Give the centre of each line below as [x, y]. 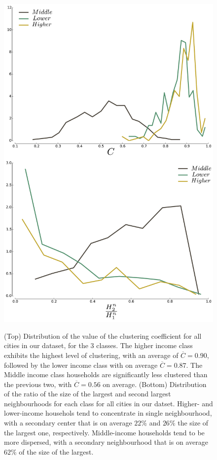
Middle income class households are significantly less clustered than [106, 374]
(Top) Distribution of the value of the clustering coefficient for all [103, 336]
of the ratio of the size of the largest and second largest [88, 394]
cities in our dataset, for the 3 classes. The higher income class [98, 345]
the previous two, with [38, 384]
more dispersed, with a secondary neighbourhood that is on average [106, 442]
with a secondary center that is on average [68, 423]
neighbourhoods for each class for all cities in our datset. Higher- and [108, 403]
